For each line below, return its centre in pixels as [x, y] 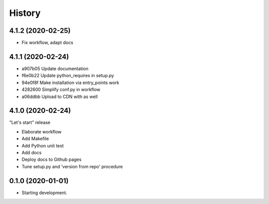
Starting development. [44, 193]
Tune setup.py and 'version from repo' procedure [72, 166]
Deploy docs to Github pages [52, 160]
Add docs [32, 153]
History [25, 13]
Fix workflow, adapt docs [47, 43]
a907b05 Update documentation [55, 68]
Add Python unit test [43, 146]
